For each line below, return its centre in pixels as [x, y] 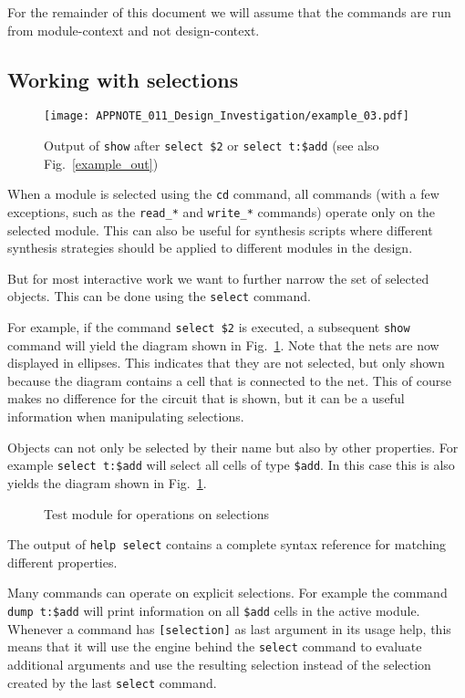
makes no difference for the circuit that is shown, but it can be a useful [206, 398]
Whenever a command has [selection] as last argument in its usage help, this [229, 628]
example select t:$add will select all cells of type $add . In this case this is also [231, 465]
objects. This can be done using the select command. [159, 296]
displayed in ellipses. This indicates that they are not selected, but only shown [226, 363]
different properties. [62, 562]
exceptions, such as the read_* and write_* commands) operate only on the [222, 211]
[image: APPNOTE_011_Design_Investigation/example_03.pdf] [227, 116]
